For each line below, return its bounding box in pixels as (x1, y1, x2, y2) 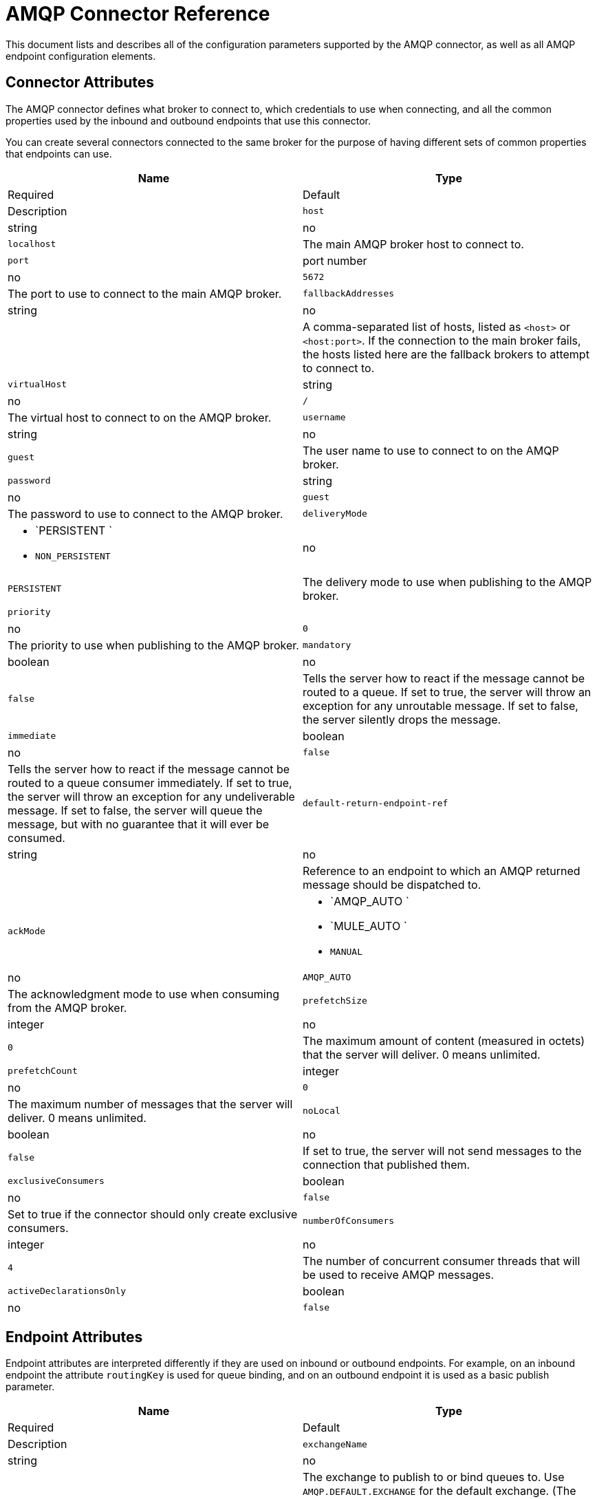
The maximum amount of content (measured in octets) (303, 1033, 585, 1048)
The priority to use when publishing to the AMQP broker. (8, 638, 299, 652)
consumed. (8, 830, 65, 845)
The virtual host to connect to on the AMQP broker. (8, 410, 272, 424)
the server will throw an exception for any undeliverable (8, 789, 295, 804)
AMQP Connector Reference (6, 2, 270, 25)
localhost (8, 239, 56, 250)
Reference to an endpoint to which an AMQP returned (303, 863, 580, 878)
